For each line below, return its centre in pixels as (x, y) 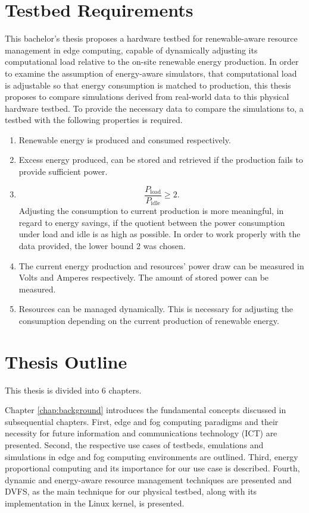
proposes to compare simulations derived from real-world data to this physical (147, 97)
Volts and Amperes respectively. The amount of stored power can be (144, 277)
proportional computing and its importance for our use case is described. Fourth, (152, 468)
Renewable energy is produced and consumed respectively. (125, 139)
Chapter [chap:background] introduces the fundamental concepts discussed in (146, 410)
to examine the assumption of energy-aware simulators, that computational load (151, 73)
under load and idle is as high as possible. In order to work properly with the (160, 234)
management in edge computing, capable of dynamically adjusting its (131, 50)
